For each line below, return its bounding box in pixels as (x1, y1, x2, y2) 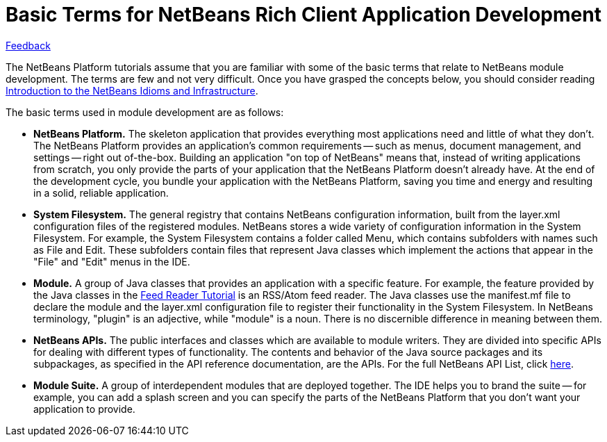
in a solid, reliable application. (33, 186, 169, 199)
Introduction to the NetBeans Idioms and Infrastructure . (6, 84, 258, 97)
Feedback (6, 39, 51, 51)
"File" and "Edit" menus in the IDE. (33, 255, 190, 268)
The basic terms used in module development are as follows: (6, 106, 284, 118)
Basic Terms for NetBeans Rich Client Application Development (6, 3, 601, 26)
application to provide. (33, 402, 135, 415)
